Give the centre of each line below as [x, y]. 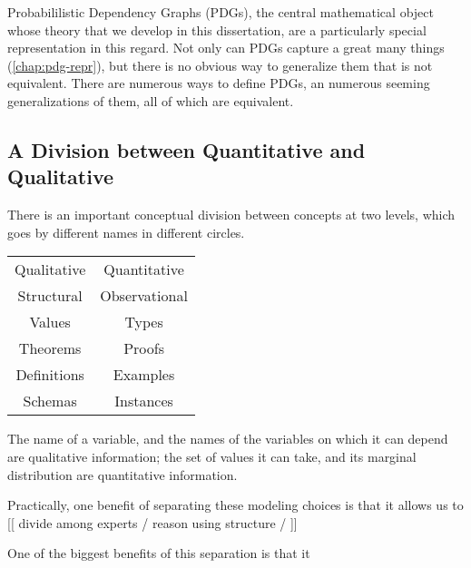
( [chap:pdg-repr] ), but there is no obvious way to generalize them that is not [220, 65]
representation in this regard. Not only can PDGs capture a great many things [226, 48]
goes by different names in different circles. [126, 232]
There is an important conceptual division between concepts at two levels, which [231, 215]
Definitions [50, 375]
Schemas [50, 401]
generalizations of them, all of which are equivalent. [151, 100]
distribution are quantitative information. [123, 474]
